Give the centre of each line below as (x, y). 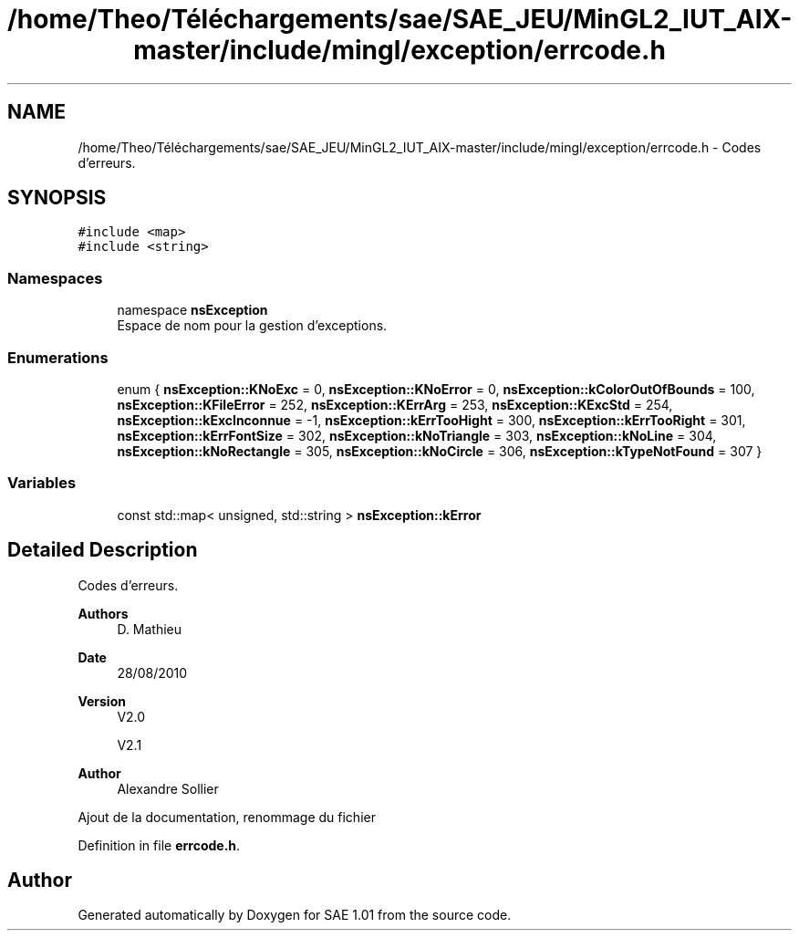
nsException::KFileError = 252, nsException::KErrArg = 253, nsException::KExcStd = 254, (395, 404)
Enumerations (58, 357)
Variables (42, 483)
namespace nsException (192, 310)
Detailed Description (103, 550)
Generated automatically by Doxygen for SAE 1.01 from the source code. (295, 915)
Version (102, 701)
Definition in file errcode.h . (159, 845)
